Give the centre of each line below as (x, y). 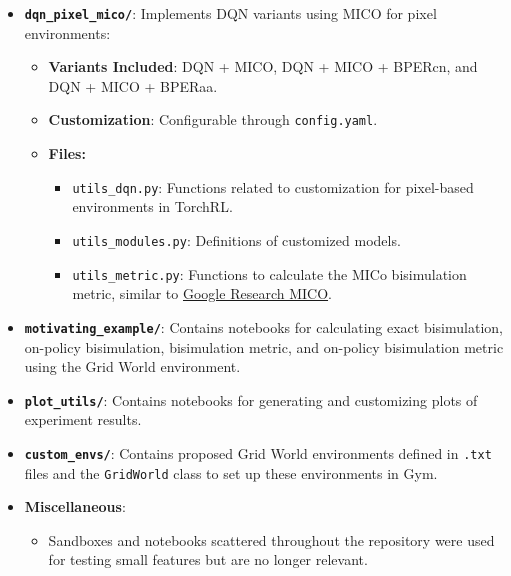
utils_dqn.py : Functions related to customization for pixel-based (273, 186)
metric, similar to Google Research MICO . (202, 293)
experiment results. (83, 419)
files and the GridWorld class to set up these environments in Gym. (231, 472)
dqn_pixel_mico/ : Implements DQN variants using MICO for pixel (230, 13)
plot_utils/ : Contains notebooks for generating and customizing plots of (251, 399)
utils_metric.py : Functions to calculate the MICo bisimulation (269, 273)
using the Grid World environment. (132, 366)
